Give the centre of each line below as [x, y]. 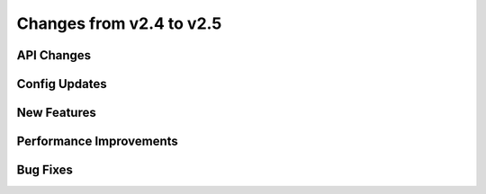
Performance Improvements [98, 141]
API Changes [54, 55]
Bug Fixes [45, 170]
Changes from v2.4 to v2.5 [119, 23]
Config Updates [62, 84]
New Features [56, 113]
